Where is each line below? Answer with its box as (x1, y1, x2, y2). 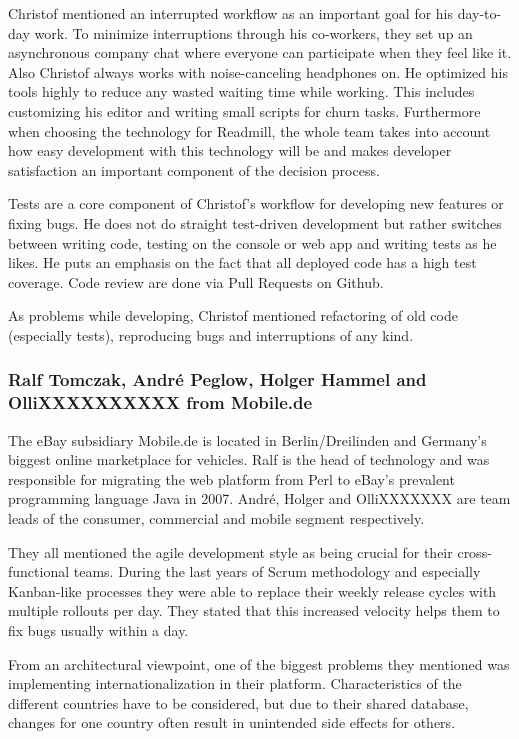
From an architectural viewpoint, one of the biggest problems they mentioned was (8, 653, 510, 674)
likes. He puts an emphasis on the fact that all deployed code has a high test (8, 252, 477, 273)
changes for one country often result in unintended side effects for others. (8, 712, 456, 733)
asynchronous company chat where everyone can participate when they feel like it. (8, 42, 512, 63)
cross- (457, 541, 492, 562)
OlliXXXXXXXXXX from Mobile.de (8, 390, 313, 415)
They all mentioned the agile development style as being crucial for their (8, 541, 453, 562)
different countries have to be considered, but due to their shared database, (8, 692, 469, 713)
